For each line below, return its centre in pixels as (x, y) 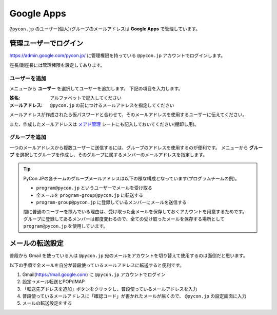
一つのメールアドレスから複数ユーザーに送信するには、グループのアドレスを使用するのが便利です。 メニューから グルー (136, 147)
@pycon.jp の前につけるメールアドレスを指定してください (112, 105)
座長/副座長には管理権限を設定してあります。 (57, 65)
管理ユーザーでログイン (46, 43)
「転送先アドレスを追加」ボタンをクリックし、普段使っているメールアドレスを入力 (110, 289)
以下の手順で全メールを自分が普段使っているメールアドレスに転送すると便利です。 (97, 265)
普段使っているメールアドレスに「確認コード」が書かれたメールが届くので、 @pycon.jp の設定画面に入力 (134, 296)
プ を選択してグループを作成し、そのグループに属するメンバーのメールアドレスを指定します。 (108, 155)
